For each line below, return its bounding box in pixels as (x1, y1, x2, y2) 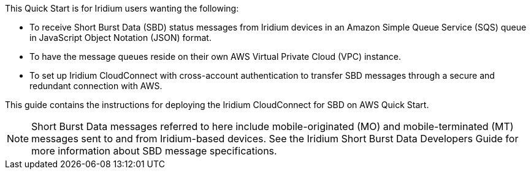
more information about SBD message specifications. (31, 145, 277, 157)
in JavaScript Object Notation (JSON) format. (29, 32, 212, 43)
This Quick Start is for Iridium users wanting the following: (5, 3, 239, 13)
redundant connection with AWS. (29, 81, 162, 91)
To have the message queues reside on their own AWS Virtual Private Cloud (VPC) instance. (29, 51, 401, 62)
